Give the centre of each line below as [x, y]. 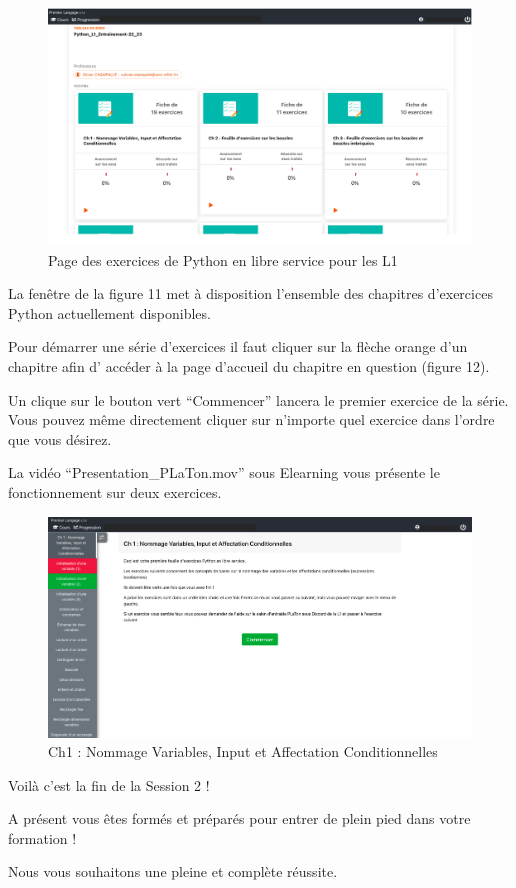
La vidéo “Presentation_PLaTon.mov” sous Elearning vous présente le [224, 472]
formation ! [42, 837]
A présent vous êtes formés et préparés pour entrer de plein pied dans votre [239, 818]
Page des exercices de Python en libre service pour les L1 [223, 259]
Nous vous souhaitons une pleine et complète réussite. [173, 871]
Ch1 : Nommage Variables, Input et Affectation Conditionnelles [243, 751]
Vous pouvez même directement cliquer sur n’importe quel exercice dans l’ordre [251, 419]
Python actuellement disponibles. [109, 312]
